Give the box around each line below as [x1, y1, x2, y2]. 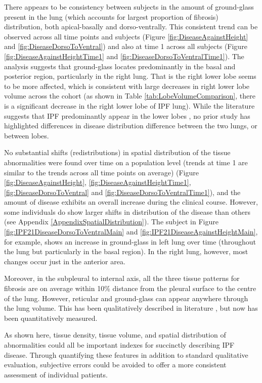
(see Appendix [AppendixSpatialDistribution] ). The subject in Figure [4, 216, 219, 227]
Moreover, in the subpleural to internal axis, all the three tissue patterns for [4, 273, 240, 283]
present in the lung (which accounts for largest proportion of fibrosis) [4, 11, 219, 22]
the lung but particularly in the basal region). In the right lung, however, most [4, 246, 248, 257]
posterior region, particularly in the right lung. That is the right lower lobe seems [4, 71, 256, 81]
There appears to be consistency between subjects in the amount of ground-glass [4, 2, 254, 12]
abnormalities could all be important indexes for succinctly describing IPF [4, 340, 235, 350]
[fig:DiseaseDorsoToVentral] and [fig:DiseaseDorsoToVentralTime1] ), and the [4, 186, 241, 197]
